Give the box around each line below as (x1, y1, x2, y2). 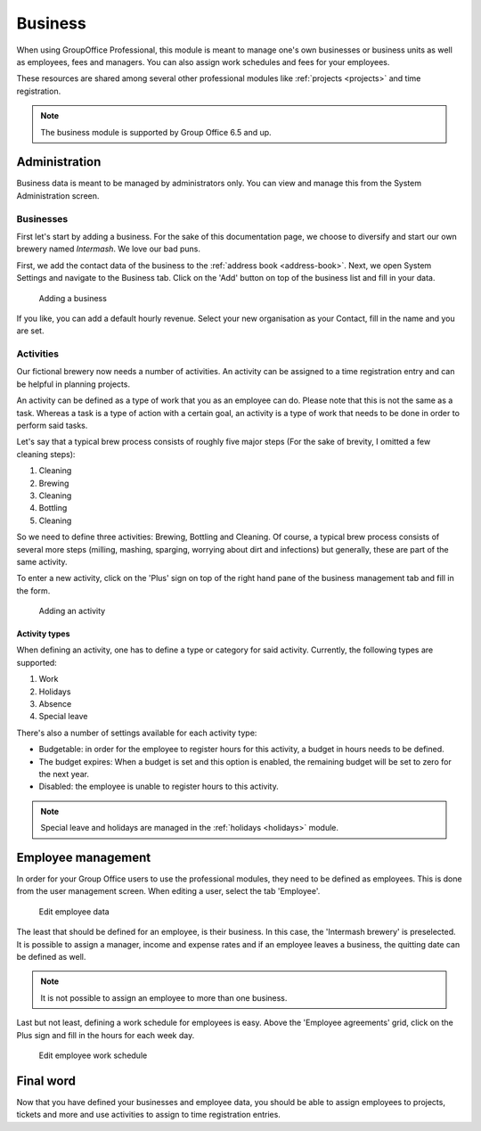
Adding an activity (38, 606, 106, 617)
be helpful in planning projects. (16, 379, 131, 389)
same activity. (16, 556, 68, 567)
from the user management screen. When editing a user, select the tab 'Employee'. (16, 886, 321, 897)
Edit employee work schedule (38, 1050, 148, 1061)
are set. (16, 325, 45, 336)
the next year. (38, 768, 89, 779)
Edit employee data (38, 906, 110, 917)
